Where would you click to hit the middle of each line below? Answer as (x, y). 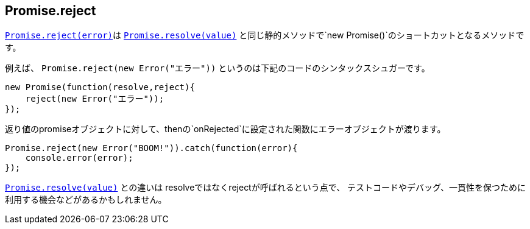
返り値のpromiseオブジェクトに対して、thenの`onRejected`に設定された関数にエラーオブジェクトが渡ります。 (225, 129)
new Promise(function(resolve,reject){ (100, 87)
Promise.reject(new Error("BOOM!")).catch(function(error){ (151, 148)
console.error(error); (79, 158)
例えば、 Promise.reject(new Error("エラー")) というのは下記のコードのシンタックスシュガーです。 (217, 68)
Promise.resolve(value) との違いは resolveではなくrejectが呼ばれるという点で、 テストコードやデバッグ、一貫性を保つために (266, 188)
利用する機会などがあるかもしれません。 (86, 200)
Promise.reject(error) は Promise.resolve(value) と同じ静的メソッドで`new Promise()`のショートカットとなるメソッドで (265, 35)
